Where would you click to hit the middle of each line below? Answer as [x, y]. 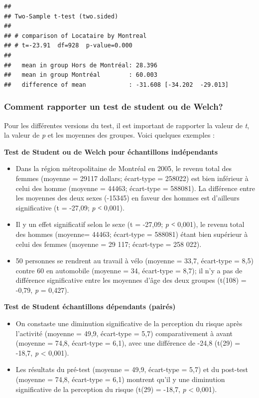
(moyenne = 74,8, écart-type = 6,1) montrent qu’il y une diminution [120, 379]
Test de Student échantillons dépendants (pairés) [90, 306]
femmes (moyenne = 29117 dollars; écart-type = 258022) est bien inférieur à [132, 178]
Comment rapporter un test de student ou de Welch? [114, 106]
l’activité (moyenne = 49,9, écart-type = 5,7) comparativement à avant [124, 333]
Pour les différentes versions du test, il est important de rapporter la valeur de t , [127, 125]
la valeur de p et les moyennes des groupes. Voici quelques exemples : [109, 135]
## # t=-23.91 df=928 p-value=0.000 [68, 46]
